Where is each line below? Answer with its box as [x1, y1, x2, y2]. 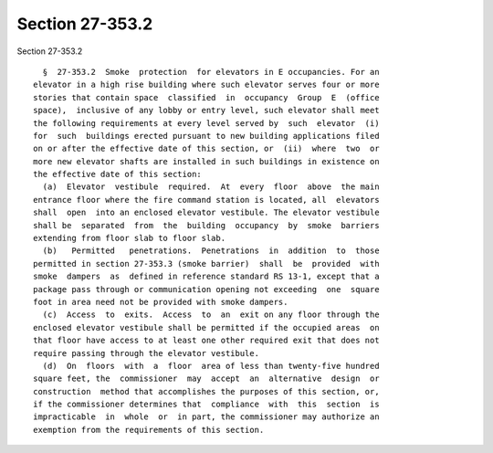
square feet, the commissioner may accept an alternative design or [33, 374, 380, 384]
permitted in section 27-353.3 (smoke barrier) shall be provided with [33, 258, 380, 269]
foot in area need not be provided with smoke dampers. [33, 297, 288, 307]
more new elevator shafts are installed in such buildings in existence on [33, 156, 380, 166]
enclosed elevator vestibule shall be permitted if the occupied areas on [33, 322, 380, 332]
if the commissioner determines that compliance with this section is [33, 399, 380, 410]
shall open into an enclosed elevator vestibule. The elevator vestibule [33, 207, 380, 218]
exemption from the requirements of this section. [33, 425, 265, 435]
